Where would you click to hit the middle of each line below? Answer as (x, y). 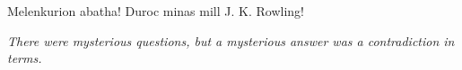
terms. (25, 58)
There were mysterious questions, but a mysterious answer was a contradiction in (231, 40)
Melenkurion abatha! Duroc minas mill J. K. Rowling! (156, 11)
